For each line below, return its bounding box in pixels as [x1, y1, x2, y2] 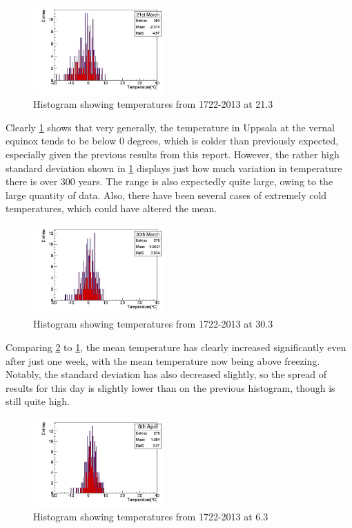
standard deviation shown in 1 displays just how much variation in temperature [6, 160, 342, 175]
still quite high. [6, 394, 70, 408]
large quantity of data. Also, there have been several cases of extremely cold [6, 187, 327, 202]
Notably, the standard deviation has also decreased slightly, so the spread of [6, 367, 327, 381]
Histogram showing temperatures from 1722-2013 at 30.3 [33, 317, 273, 331]
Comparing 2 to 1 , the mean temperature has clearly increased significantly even [6, 339, 346, 354]
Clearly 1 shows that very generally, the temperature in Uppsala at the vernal [6, 120, 335, 134]
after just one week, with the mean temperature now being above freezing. [6, 353, 320, 368]
